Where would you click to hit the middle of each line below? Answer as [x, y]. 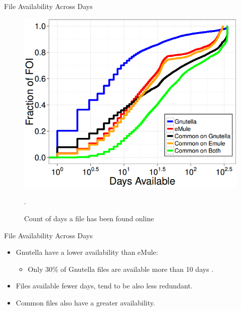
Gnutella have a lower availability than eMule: [87, 252]
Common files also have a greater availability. [85, 302]
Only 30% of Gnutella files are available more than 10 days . [120, 269]
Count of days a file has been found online [89, 218]
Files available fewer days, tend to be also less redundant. [104, 286]
